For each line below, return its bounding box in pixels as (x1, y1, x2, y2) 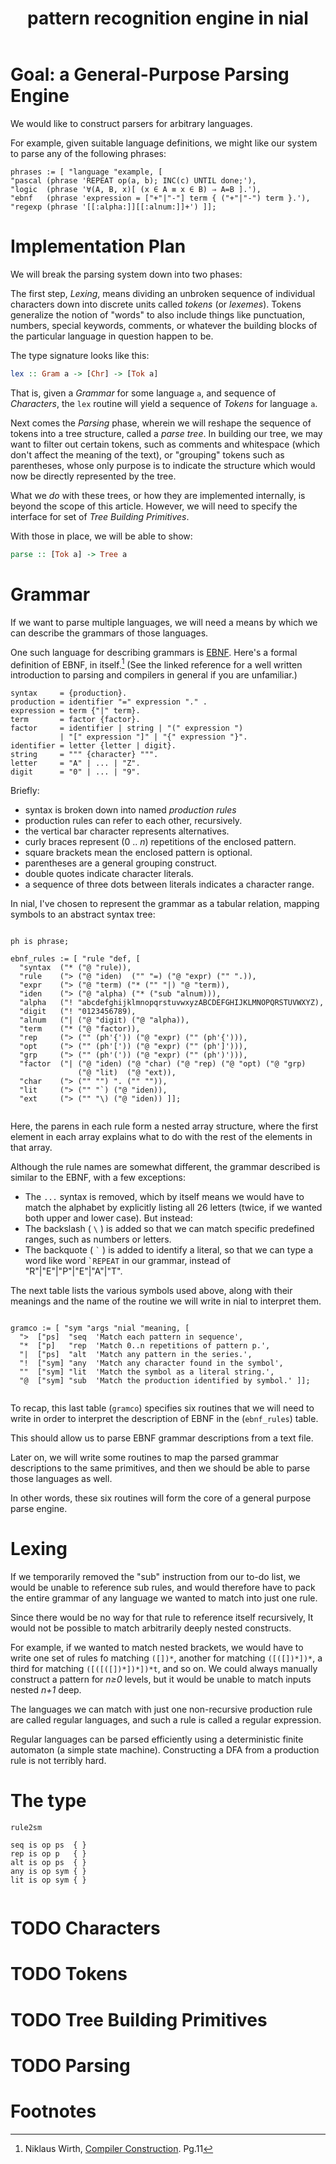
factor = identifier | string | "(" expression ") (10, 723, 244, 734)
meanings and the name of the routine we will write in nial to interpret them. (10, 1295, 322, 1307)
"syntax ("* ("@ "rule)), (19, 963, 132, 973)
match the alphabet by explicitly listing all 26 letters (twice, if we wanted (24, 1202, 323, 1214)
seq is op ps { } (10, 1840, 87, 1851)
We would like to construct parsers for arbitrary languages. (10, 117, 253, 129)
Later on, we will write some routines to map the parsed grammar (10, 1452, 280, 1464)
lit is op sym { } (10, 1875, 87, 1886)
